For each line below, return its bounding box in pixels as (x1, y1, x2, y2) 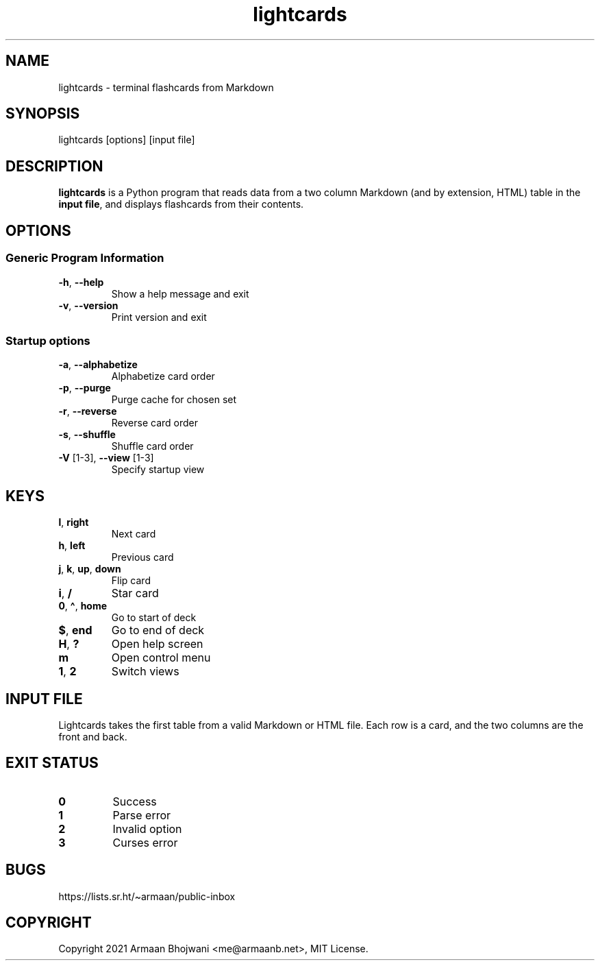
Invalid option (112, 821, 182, 836)
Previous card (111, 551, 174, 564)
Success (112, 794, 157, 808)
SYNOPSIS (5, 105, 80, 123)
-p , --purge (58, 382, 111, 394)
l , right (58, 516, 89, 529)
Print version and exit (111, 311, 207, 323)
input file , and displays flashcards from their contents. (58, 198, 304, 210)
